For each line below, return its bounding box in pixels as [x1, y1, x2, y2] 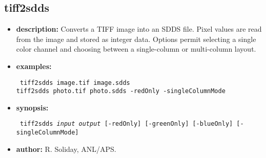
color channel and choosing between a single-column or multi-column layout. [16, 43, 256, 54]
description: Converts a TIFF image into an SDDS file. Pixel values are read [16, 24, 262, 34]
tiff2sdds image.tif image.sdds [19, 79, 130, 86]
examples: [16, 60, 52, 71]
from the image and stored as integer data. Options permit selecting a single [16, 33, 256, 44]
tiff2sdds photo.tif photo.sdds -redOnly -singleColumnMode [16, 87, 226, 95]
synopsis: [16, 102, 49, 112]
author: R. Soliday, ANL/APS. [16, 143, 116, 154]
